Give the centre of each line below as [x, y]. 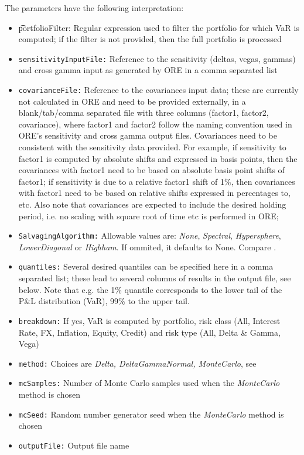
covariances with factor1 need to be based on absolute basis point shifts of [151, 170]
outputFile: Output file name [74, 445]
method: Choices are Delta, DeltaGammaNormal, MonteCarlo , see [137, 363]
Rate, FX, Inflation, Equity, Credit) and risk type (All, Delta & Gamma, [149, 332]
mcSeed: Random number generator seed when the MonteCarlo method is [151, 414]
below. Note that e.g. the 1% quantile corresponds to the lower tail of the [150, 289]
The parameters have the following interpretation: [94, 8]
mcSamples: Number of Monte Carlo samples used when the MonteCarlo [149, 383]
